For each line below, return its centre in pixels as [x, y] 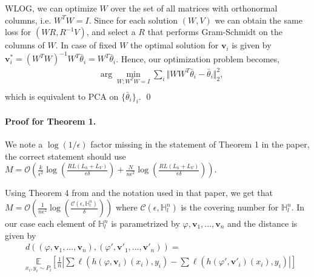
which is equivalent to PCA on [62, 96]
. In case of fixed [86, 45]
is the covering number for [230, 207]
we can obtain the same [259, 20]
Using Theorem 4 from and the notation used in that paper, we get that [139, 193]
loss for [18, 32]
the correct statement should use [65, 156]
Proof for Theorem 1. [51, 121]
